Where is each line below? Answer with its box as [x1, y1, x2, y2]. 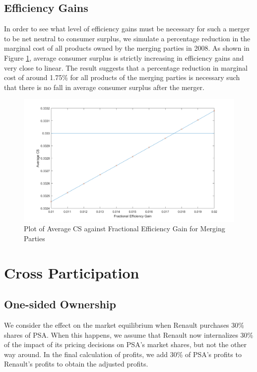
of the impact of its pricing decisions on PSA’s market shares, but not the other [4, 339, 247, 350]
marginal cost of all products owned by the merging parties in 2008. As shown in [4, 43, 250, 53]
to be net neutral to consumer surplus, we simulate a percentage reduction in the [4, 33, 251, 43]
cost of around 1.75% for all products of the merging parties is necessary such [4, 72, 240, 83]
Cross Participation [4, 262, 139, 282]
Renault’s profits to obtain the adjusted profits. [4, 359, 148, 369]
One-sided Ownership [4, 296, 116, 312]
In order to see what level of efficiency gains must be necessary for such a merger [4, 23, 250, 34]
